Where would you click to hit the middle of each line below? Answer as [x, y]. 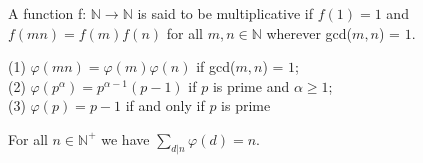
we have [125, 138]
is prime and [251, 85]
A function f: [47, 13]
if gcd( [216, 66]
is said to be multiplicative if [225, 13]
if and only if [165, 105]
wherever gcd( [309, 32]
